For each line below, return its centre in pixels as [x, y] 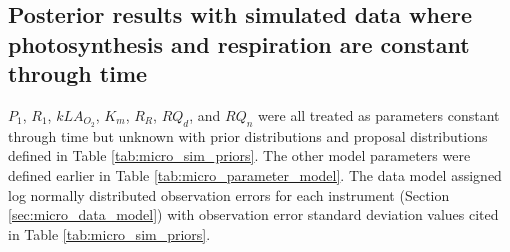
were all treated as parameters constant [379, 114]
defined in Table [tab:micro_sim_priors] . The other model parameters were [239, 155]
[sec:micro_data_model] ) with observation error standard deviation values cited [253, 214]
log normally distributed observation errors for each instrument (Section [229, 194]
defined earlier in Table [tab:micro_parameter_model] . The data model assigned [255, 175]
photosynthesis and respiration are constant [239, 43]
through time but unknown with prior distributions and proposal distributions [248, 135]
